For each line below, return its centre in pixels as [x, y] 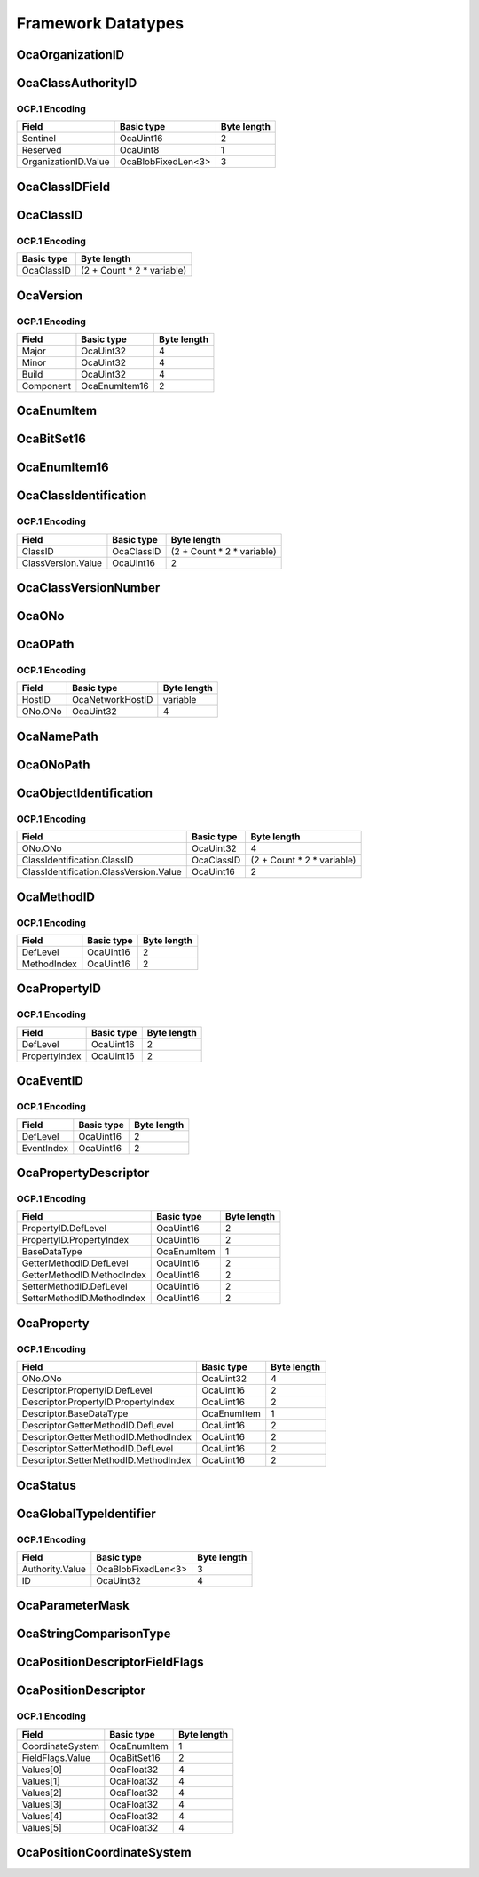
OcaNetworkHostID [112, 700]
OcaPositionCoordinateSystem [104, 1853]
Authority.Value [54, 1569]
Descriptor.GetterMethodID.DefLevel [98, 1426]
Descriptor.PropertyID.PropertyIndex [98, 1402]
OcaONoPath [53, 764]
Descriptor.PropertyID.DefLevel [87, 1390]
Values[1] [41, 1781]
